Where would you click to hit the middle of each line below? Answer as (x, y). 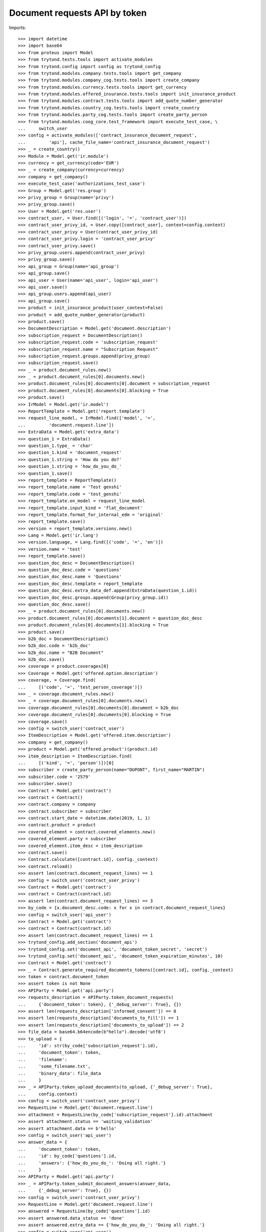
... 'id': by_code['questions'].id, (67, 1156)
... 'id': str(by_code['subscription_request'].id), (88, 1045)
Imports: (18, 28)
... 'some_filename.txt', (54, 1066)
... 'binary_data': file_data (59, 1073)
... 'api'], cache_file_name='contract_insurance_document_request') (114, 142)
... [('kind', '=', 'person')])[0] (66, 763)
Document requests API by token (78, 13)
